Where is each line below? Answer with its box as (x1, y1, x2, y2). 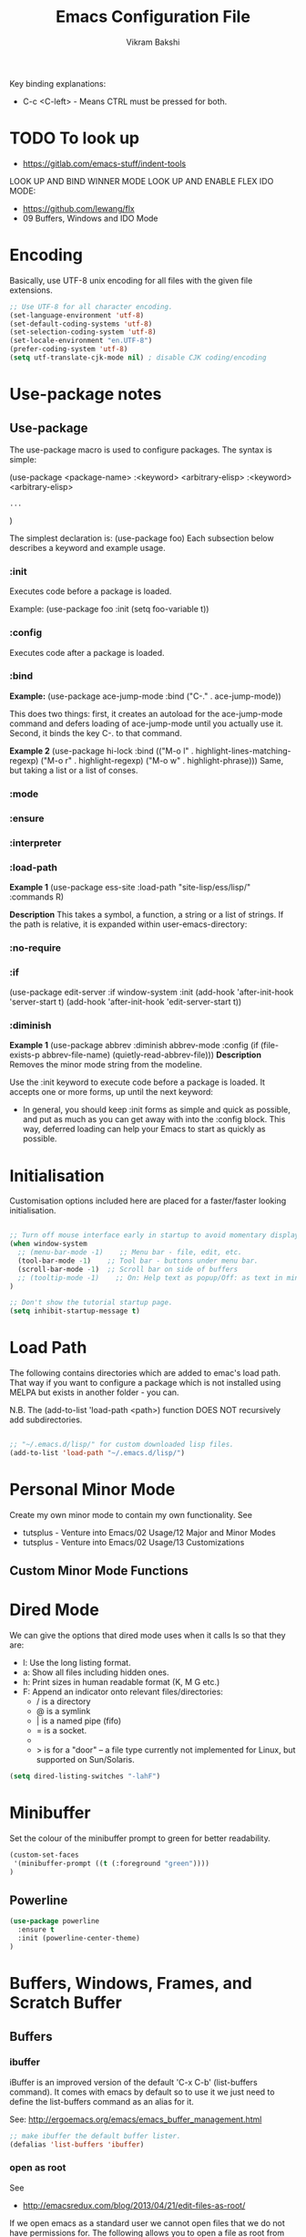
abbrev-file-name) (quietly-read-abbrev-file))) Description (42, 1049, 262, 1060)
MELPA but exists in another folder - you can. (9, 1387, 179, 1398)
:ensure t (17, 1925, 55, 1935)
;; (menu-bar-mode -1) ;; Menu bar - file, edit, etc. (17, 1248, 243, 1257)
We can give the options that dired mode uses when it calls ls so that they (9, 1630, 286, 1641)
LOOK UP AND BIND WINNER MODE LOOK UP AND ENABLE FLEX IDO (9, 175, 274, 186)
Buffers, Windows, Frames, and (9, 1973, 253, 1994)
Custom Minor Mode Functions (9, 1563, 189, 1579)
